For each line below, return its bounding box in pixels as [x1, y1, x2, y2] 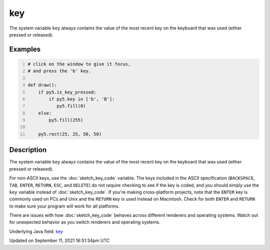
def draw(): [27, 82, 57, 88]
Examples [9, 45, 41, 53]
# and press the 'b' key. [27, 68, 91, 74]
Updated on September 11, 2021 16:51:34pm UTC [9, 237, 110, 243]
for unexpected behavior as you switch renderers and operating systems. [9, 219, 160, 225]
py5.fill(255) [48, 117, 83, 123]
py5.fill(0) [56, 103, 86, 109]
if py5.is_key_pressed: [38, 89, 97, 95]
